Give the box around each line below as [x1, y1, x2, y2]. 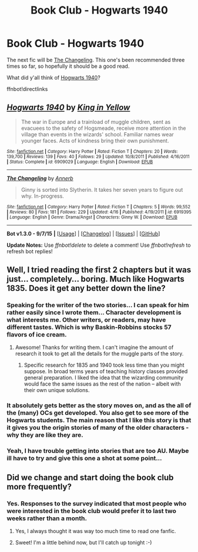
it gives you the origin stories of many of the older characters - [6, 423, 189, 432]
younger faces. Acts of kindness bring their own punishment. [21, 137, 169, 144]
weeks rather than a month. [6, 514, 88, 522]
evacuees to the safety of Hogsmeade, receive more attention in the [21, 125, 187, 132]
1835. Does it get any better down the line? [6, 283, 166, 293]
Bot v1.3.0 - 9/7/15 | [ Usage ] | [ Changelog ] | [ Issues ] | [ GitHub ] [6, 230, 160, 237]
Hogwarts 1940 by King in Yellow [6, 103, 130, 113]
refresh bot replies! [6, 247, 53, 254]
